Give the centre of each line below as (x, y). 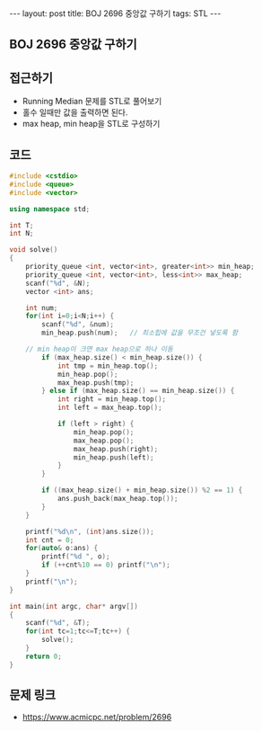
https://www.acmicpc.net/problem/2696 (97, 718)
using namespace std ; (50, 209)
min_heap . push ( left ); (114, 457)
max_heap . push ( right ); (116, 449)
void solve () (34, 250)
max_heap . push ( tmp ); (96, 383)
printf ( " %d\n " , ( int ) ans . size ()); (90, 531)
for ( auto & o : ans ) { (62, 548)
